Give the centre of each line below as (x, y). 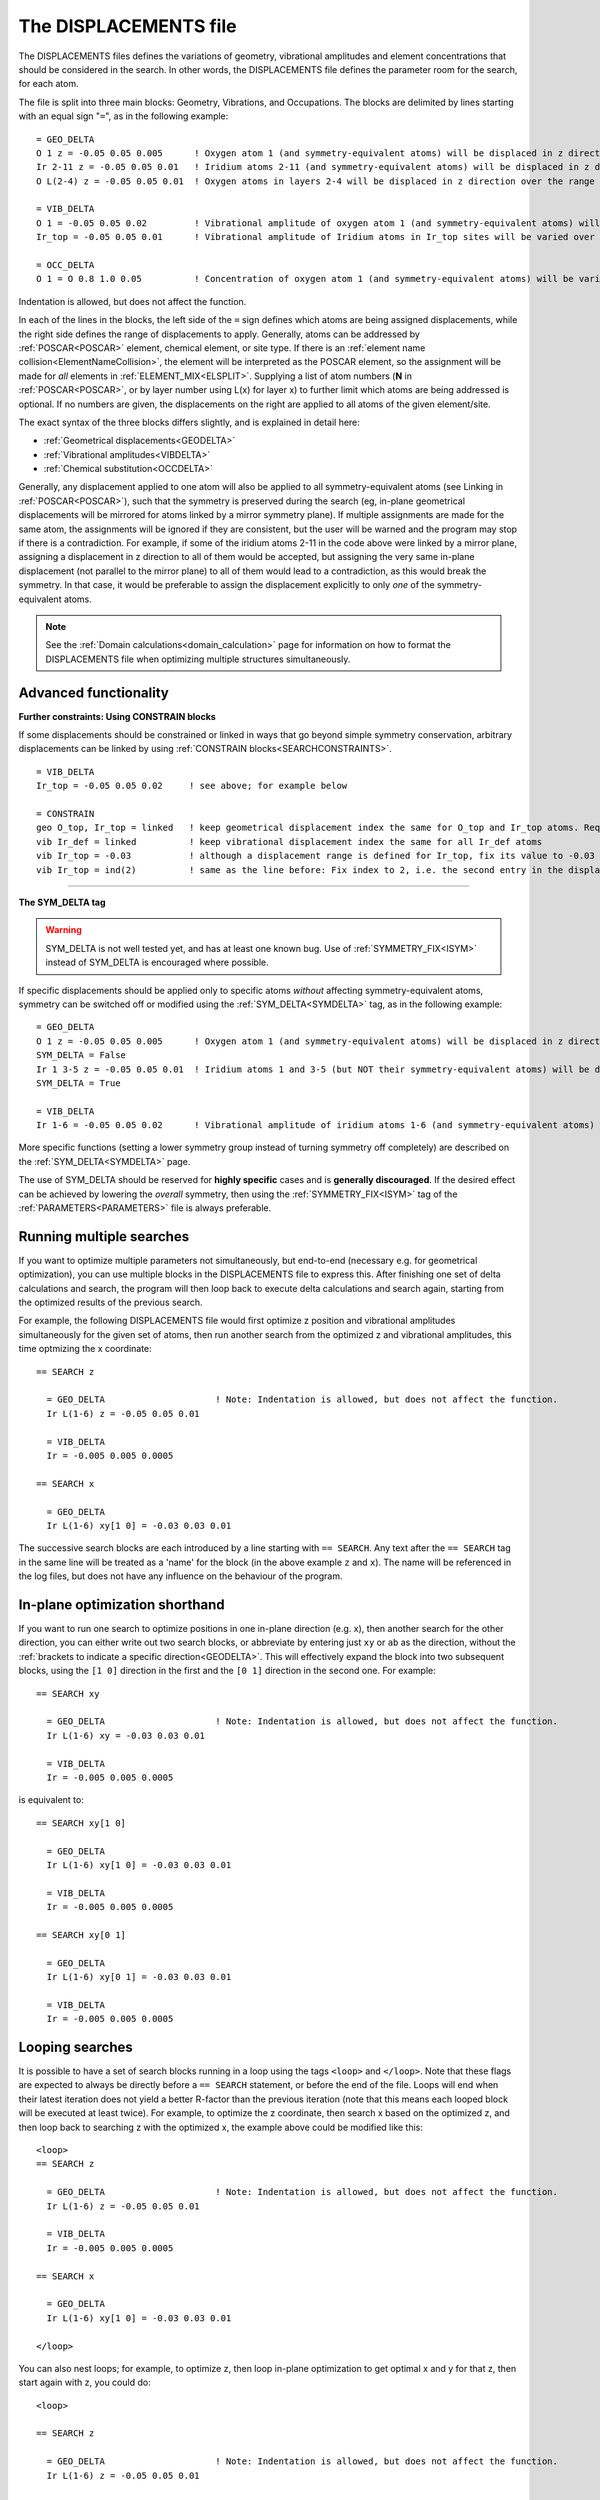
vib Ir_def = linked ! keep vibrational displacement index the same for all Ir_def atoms (289, 841)
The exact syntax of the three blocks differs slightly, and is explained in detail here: (189, 422)
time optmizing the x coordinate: (85, 1349)
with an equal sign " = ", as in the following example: (123, 116)
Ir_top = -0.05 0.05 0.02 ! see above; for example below (192, 786)
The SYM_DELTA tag (62, 902)
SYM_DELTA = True (78, 1083)
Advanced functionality (93, 692)
